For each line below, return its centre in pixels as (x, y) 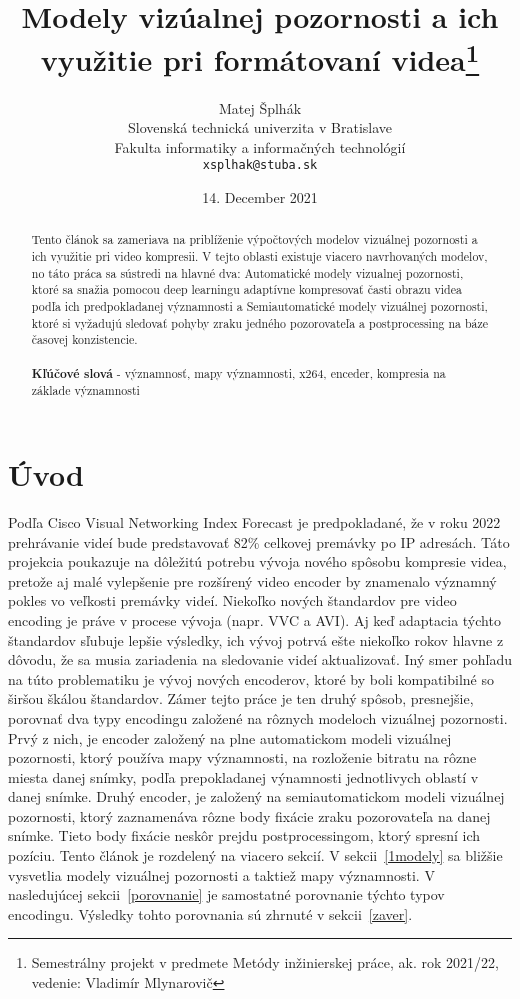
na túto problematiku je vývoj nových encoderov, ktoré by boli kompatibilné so (251, 678)
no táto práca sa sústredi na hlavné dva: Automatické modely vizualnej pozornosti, (247, 272)
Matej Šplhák (260, 107)
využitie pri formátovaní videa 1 (260, 57)
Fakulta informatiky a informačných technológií (260, 146)
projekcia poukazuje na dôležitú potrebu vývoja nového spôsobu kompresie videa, (257, 561)
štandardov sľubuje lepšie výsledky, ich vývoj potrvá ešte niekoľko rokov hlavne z (256, 639)
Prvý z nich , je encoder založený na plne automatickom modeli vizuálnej (230, 737)
